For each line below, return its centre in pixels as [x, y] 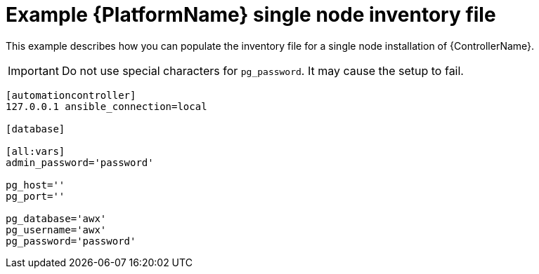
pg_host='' [35, 185]
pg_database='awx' [56, 218]
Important [33, 70]
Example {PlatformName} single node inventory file [251, 15]
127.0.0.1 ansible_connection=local [106, 106]
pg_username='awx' [56, 230]
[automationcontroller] [71, 95]
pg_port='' [35, 196]
